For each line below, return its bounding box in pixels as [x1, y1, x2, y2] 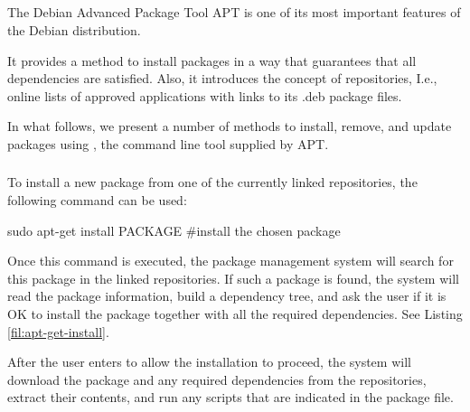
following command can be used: [7, 191, 187, 210]
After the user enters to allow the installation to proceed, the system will [7, 352, 411, 371]
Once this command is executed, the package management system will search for [7, 251, 454, 270]
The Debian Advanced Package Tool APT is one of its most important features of [7, 3, 461, 22]
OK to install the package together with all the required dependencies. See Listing [7, 304, 463, 323]
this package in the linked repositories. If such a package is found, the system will [7, 268, 459, 287]
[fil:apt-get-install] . [7, 322, 109, 341]
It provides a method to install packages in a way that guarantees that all [7, 51, 417, 70]
